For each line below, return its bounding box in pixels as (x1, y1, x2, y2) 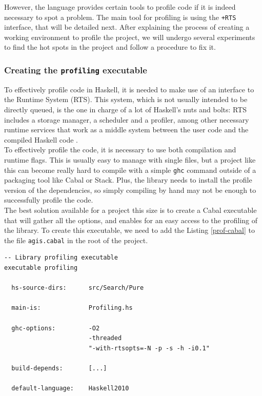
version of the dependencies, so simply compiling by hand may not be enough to (4, 184, 256, 195)
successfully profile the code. (4, 194, 93, 205)
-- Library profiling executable (4, 254, 118, 262)
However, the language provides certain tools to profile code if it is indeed (4, 2, 236, 12)
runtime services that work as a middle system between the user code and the (4, 124, 249, 135)
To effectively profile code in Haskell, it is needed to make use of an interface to (4, 84, 254, 94)
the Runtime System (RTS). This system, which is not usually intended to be (4, 94, 248, 105)
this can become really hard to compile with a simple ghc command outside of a (4, 164, 256, 175)
